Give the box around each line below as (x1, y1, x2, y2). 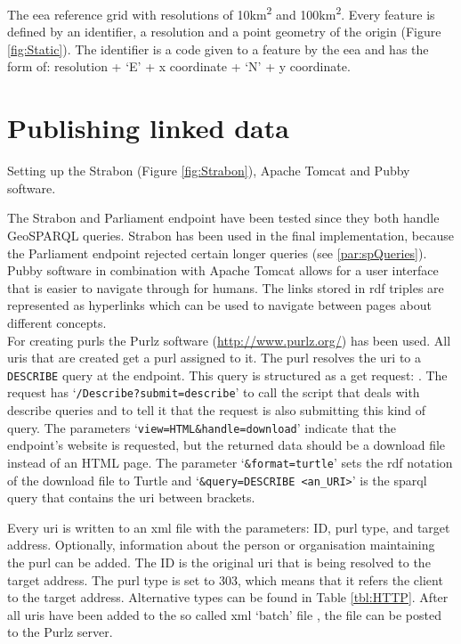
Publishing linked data (7, 110, 289, 146)
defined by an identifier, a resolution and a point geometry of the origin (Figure (7, 22, 441, 41)
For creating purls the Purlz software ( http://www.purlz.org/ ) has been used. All (7, 330, 451, 349)
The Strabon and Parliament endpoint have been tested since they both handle (7, 208, 440, 227)
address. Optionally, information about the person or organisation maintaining (7, 535, 435, 554)
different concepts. (7, 313, 107, 331)
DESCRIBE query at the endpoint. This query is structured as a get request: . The (7, 365, 448, 384)
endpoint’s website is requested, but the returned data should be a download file (7, 436, 446, 454)
